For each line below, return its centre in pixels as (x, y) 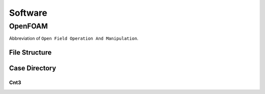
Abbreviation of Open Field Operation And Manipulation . (74, 38)
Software (28, 13)
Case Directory (33, 68)
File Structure (30, 52)
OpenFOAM (28, 26)
